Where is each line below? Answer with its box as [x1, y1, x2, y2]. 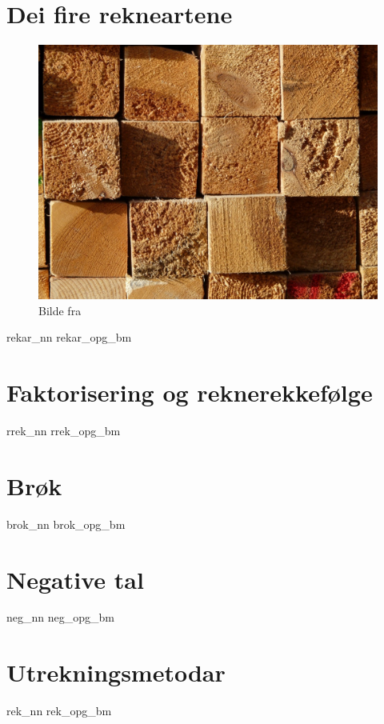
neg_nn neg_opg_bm [6, 609, 114, 626]
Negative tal [6, 562, 144, 595]
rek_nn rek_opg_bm [6, 702, 112, 719]
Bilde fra [38, 302, 82, 318]
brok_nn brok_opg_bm [6, 515, 126, 532]
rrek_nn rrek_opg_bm [6, 422, 121, 439]
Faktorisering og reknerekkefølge [6, 376, 373, 409]
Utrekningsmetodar [6, 656, 226, 689]
